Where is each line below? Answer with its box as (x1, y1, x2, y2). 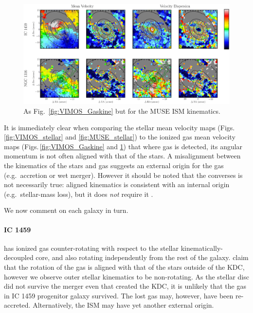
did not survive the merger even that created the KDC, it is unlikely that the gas (4, 281, 246, 291)
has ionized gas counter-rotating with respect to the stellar (4, 243, 179, 253)
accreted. (4, 300, 31, 310)
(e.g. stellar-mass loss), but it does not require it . (4, 189, 153, 199)
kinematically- (181, 243, 223, 253)
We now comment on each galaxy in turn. (4, 205, 128, 215)
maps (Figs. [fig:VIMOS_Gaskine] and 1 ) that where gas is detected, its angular (4, 141, 243, 151)
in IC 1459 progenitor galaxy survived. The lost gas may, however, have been (4, 290, 234, 300)
